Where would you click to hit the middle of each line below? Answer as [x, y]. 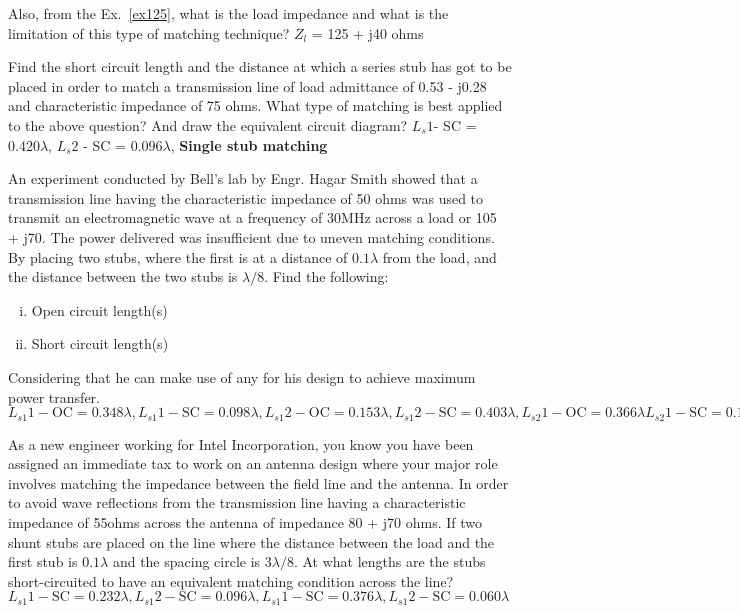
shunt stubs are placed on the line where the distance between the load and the [251, 541]
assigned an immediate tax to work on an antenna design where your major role [253, 463]
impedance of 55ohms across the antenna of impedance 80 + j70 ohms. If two [245, 521]
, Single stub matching [249, 144]
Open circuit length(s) [99, 309]
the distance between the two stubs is [123, 276]
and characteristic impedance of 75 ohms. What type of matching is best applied [255, 105]
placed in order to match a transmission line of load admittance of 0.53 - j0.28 [247, 85]
